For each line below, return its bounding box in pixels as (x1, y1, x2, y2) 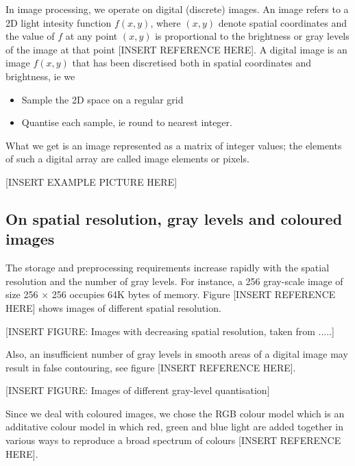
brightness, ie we (5, 69, 75, 83)
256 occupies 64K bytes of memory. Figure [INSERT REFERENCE (51, 287, 336, 302)
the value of (5, 29, 55, 43)
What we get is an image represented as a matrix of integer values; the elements (5, 138, 342, 152)
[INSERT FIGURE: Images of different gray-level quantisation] (5, 383, 270, 397)
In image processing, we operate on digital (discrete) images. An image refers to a (5, 2, 349, 16)
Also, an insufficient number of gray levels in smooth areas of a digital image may (5, 347, 348, 361)
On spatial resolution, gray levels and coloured (5, 208, 343, 229)
